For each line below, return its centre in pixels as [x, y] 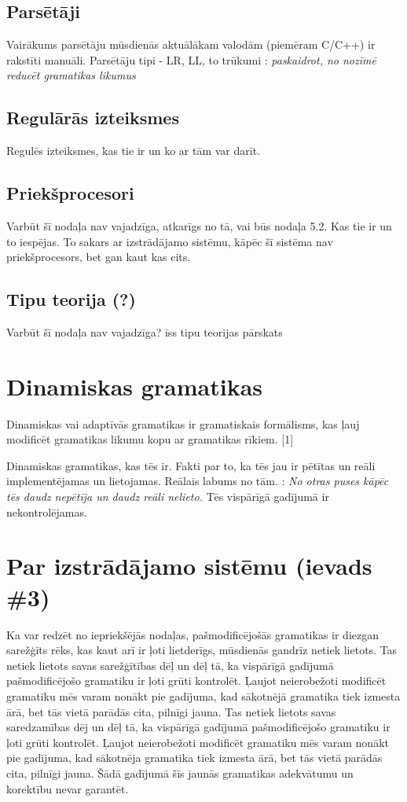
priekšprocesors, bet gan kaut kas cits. [99, 257]
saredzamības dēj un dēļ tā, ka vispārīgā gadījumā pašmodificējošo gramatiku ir [198, 727]
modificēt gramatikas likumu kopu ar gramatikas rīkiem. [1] [150, 439]
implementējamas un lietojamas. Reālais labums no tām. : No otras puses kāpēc [198, 481]
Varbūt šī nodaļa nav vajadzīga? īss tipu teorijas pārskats [145, 331]
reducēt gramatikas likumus [71, 75]
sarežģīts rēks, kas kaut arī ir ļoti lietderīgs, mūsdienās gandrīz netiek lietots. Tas [202, 650]
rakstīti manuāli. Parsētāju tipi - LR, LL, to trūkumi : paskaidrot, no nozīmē [191, 59]
